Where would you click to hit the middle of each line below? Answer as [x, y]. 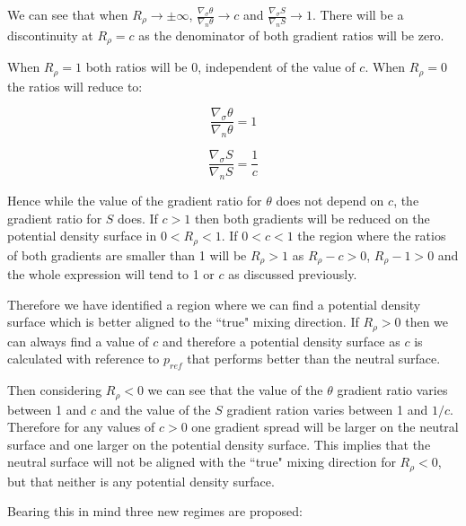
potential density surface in [82, 236]
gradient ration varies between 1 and [327, 409]
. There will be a [358, 14]
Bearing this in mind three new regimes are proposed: [155, 511]
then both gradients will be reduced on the [312, 218]
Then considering [55, 390]
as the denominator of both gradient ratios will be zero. [291, 35]
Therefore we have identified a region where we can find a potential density [214, 304]
